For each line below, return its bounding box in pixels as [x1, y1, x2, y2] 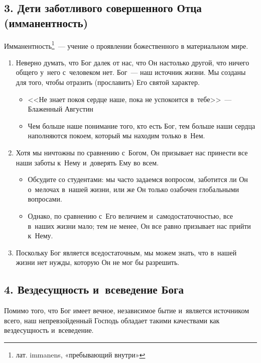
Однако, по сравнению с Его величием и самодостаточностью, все [28, 210, 233, 221]
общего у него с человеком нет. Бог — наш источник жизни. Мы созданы [16, 67, 246, 77]
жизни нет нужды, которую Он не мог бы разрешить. [16, 257, 180, 267]
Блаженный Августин [28, 104, 93, 114]
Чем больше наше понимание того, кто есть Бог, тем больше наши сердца [28, 120, 255, 131]
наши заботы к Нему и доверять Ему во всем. [16, 157, 159, 167]
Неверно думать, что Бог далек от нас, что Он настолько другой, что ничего [16, 57, 249, 67]
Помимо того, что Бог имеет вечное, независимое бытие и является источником [4, 305, 249, 316]
